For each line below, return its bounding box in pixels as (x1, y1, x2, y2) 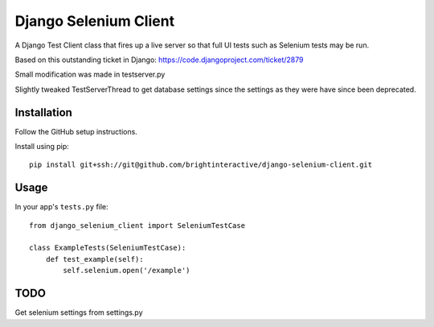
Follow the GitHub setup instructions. (14, 126, 138, 136)
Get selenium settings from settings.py (14, 308, 144, 317)
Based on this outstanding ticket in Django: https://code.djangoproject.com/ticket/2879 (14, 55, 304, 64)
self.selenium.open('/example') (63, 266, 190, 275)
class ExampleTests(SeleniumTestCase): (29, 243, 186, 253)
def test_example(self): (45, 255, 144, 263)
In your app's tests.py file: (14, 202, 108, 212)
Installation (14, 106, 72, 119)
